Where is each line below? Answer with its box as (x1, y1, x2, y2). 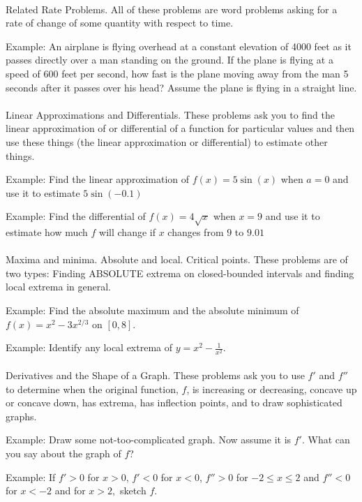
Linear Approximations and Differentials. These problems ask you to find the (6, 107, 335, 121)
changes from (167, 225, 224, 239)
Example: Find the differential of (6, 209, 146, 223)
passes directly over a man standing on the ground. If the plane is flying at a (6, 52, 333, 67)
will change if (99, 225, 156, 239)
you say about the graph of (6, 445, 121, 460)
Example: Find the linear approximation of (6, 172, 190, 186)
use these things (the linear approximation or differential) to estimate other (6, 134, 328, 149)
